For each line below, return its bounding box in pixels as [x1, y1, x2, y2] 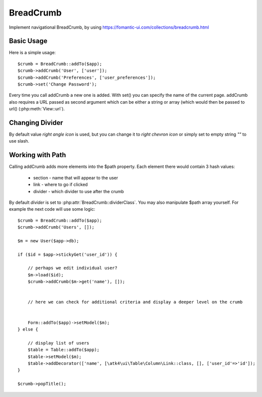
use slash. [9, 138, 30, 144]
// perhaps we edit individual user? [27, 265, 117, 271]
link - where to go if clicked [33, 181, 88, 187]
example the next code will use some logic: [9, 206, 96, 212]
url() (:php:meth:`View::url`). [9, 106, 65, 112]
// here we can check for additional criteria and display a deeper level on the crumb [27, 299, 243, 305]
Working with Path [9, 151, 66, 159]
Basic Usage [9, 37, 48, 45]
